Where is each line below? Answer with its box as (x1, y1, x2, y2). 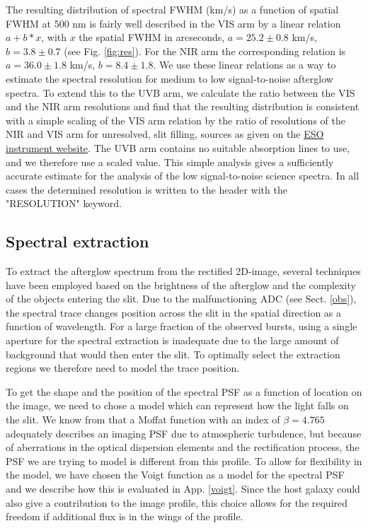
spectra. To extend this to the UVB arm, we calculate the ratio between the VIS (6, 85, 355, 100)
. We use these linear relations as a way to (153, 57, 336, 72)
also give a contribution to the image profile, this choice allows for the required (6, 495, 348, 510)
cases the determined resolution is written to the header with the (6, 182, 287, 196)
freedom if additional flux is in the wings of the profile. (6, 509, 243, 524)
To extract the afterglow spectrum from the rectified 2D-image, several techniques (6, 264, 361, 278)
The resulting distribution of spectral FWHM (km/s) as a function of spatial (6, 2, 339, 16)
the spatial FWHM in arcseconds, (79, 30, 225, 45)
